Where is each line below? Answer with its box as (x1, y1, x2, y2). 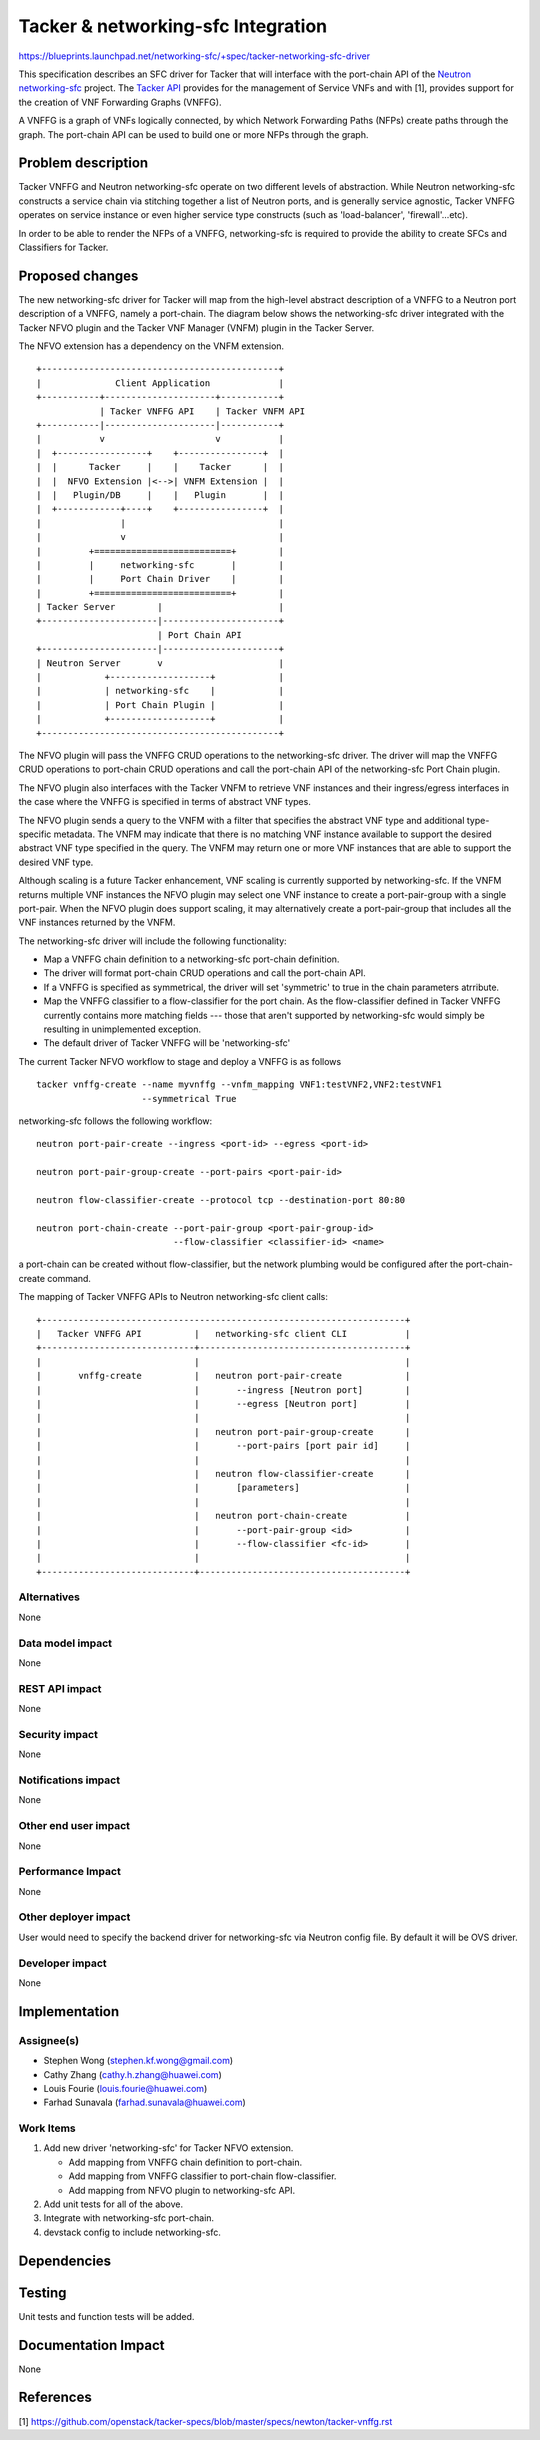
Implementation (18, 2003, 120, 2020)
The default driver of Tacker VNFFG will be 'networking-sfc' (43, 1037, 291, 1049)
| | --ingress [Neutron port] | (36, 1384, 411, 1395)
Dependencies (18, 2252, 112, 2269)
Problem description (18, 155, 149, 172)
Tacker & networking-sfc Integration (18, 15, 328, 37)
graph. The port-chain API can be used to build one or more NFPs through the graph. (18, 128, 369, 140)
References (18, 2389, 92, 2406)
